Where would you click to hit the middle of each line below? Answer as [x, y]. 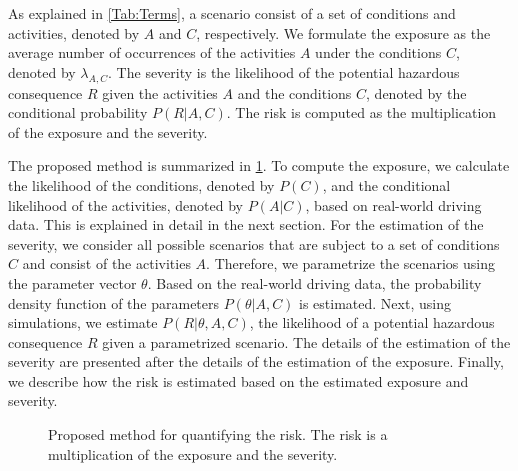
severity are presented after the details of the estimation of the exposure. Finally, [256, 361]
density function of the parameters [114, 302]
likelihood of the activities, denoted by [125, 204]
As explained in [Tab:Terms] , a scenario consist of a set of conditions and [232, 13]
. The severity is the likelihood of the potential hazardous [284, 71]
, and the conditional [386, 184]
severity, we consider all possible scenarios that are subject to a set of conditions [254, 243]
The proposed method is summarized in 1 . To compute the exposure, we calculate [259, 165]
